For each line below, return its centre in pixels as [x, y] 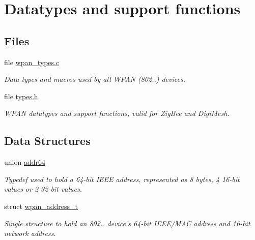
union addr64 [25, 162]
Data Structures [47, 141]
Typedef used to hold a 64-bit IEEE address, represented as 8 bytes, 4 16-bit [122, 179]
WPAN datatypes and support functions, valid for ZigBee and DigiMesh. [117, 113]
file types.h [21, 96]
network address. [30, 233]
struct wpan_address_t [41, 206]
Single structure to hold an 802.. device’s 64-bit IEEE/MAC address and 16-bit [127, 223]
